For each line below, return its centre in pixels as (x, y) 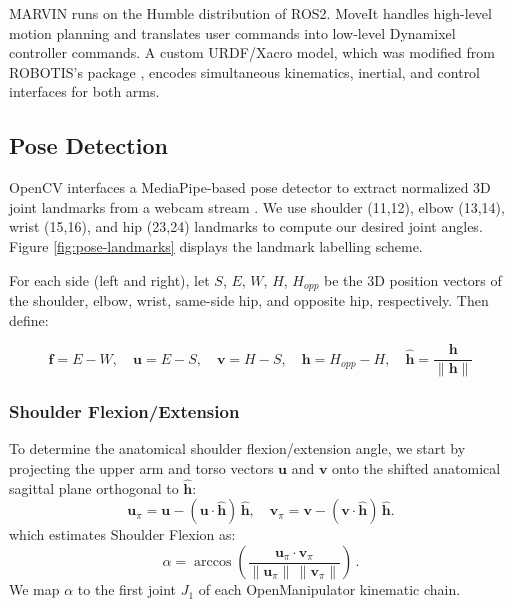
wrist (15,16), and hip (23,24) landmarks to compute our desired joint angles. (246, 226)
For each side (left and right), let (109, 279)
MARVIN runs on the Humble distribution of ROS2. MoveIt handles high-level (250, 13)
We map (34, 589)
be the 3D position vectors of (413, 279)
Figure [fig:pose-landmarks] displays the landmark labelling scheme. (216, 245)
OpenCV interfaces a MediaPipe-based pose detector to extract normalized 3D (250, 187)
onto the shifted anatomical (416, 468)
